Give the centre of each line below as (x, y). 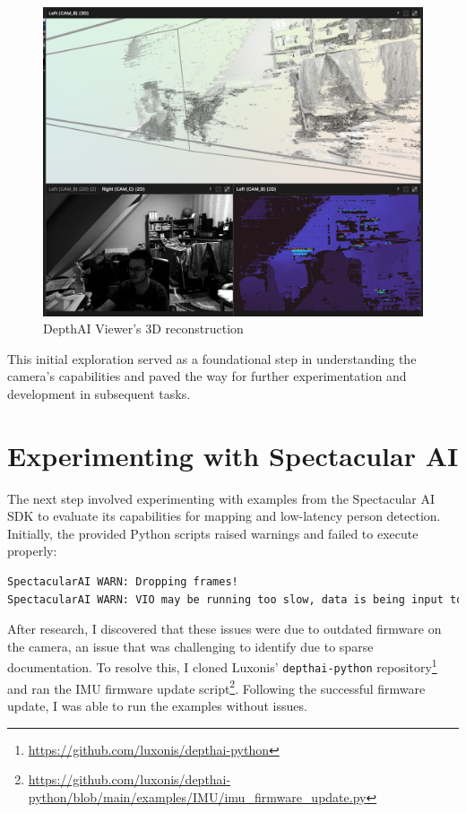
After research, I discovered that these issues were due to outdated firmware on (224, 629)
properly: (32, 551)
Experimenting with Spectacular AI (233, 455)
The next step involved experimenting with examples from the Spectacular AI (221, 498)
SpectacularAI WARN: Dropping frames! (123, 581)
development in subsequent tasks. (99, 393)
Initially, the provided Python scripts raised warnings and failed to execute (213, 533)
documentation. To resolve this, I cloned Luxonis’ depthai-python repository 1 (222, 666)
